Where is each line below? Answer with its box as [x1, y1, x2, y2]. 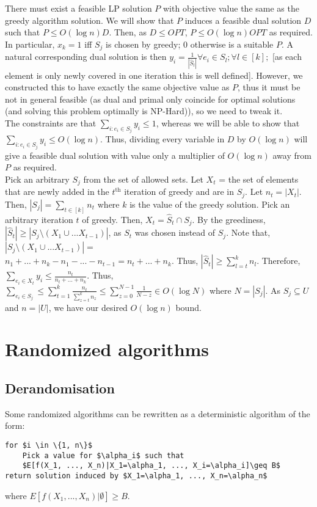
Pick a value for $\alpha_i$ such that [22, 451, 184, 460]
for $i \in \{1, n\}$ [5, 441, 93, 450]
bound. [175, 301, 202, 313]
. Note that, [226, 226, 271, 239]
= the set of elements [219, 172, 299, 185]
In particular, [5, 37, 55, 50]
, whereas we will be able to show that [156, 116, 300, 129]
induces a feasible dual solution [184, 13, 302, 26]
